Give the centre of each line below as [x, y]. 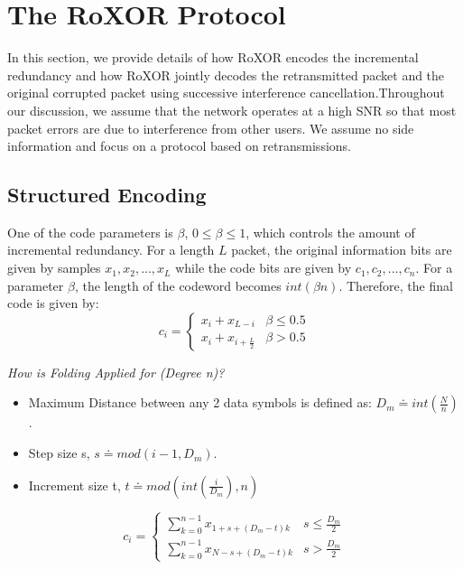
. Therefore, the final [396, 285]
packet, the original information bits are [342, 250]
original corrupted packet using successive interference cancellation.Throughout [226, 93]
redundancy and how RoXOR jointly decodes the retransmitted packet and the [226, 75]
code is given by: [53, 303]
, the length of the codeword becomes [178, 285]
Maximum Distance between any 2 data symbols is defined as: [200, 402]
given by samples [54, 268]
